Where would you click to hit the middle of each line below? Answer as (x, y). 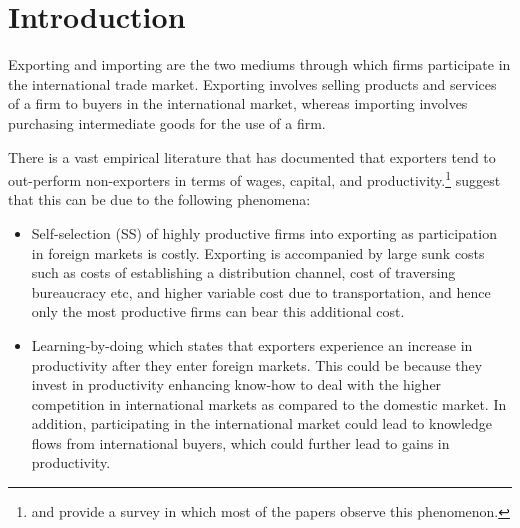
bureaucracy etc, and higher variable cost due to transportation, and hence (261, 291)
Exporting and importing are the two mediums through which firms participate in (259, 64)
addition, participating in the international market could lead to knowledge (262, 423)
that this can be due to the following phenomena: (159, 199)
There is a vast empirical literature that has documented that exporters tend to (252, 156)
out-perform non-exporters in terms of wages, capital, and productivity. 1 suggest (254, 178)
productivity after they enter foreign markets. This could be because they (257, 364)
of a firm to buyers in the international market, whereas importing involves (238, 103)
